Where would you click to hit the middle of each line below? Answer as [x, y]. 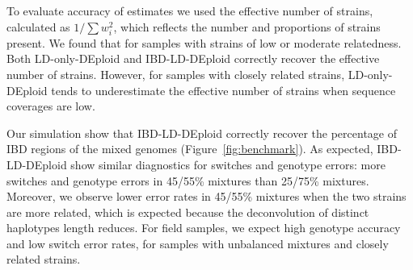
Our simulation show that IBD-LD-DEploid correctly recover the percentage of [202, 133]
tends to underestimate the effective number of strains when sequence [223, 90]
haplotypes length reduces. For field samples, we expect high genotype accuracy [204, 228]
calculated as [38, 26]
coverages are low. [51, 106]
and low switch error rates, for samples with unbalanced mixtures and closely [198, 243]
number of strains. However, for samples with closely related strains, [176, 74]
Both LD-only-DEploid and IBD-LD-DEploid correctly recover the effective [193, 58]
